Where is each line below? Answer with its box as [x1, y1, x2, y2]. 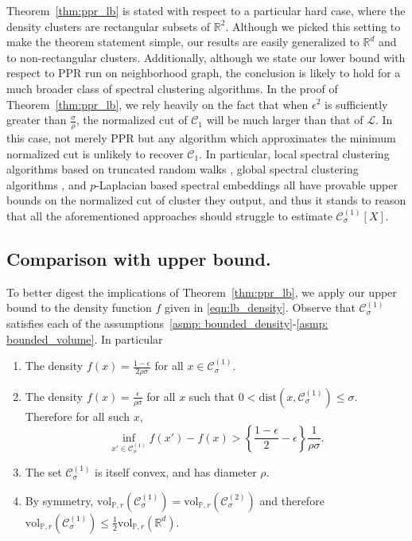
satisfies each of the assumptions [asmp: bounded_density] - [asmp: [6, 314, 328, 331]
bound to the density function [6, 299, 152, 316]
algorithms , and [6, 176, 87, 193]
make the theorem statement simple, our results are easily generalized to [6, 33, 360, 50]
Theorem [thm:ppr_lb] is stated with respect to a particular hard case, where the [6, 2, 406, 18]
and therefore [259, 492, 325, 508]
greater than [6, 111, 67, 128]
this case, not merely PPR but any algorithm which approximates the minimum [6, 129, 396, 146]
